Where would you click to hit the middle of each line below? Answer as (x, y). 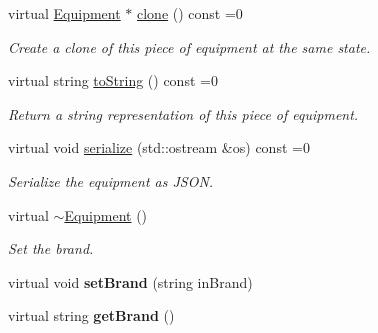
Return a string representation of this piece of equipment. (183, 113)
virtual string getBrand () (91, 315)
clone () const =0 (190, 13)
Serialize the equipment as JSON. (111, 180)
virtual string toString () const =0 (113, 80)
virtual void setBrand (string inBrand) (130, 281)
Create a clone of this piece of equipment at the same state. (189, 46)
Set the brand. (51, 248)
